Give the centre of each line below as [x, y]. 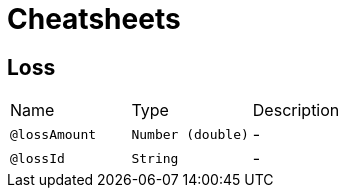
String [155, 158]
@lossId [37, 158]
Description [296, 110]
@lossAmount [53, 134]
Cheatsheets [94, 19]
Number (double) [190, 134]
